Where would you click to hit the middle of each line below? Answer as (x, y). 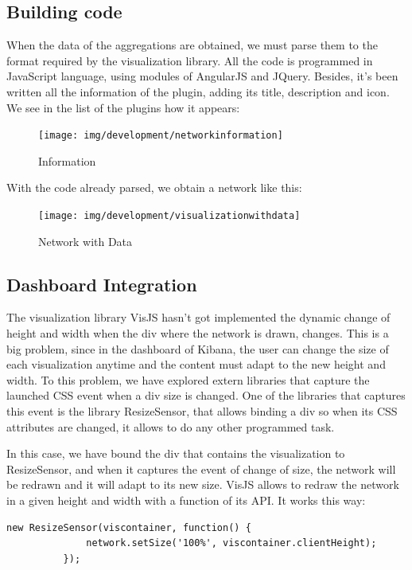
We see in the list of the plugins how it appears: (123, 107)
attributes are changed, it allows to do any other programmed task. (171, 426)
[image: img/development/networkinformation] (161, 136)
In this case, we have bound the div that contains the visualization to (176, 453)
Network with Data (86, 241)
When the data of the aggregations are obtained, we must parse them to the (192, 45)
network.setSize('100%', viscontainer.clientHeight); (231, 543)
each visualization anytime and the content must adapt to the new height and (196, 364)
